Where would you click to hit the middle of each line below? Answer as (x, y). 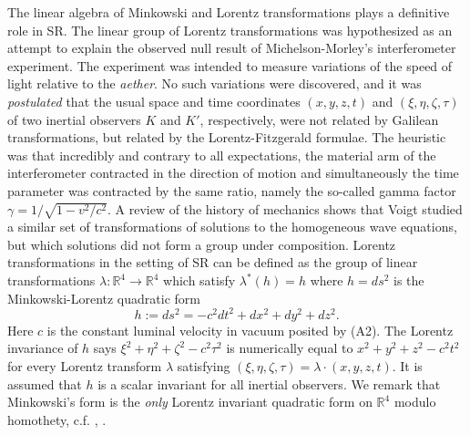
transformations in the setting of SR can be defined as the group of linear (213, 262)
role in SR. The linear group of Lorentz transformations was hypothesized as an (230, 30)
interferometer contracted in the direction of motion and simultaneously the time (233, 173)
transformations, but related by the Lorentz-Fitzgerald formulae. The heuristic (227, 137)
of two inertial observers (74, 119)
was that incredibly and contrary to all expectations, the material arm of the (222, 155)
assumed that (45, 383)
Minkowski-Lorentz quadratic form (104, 298)
